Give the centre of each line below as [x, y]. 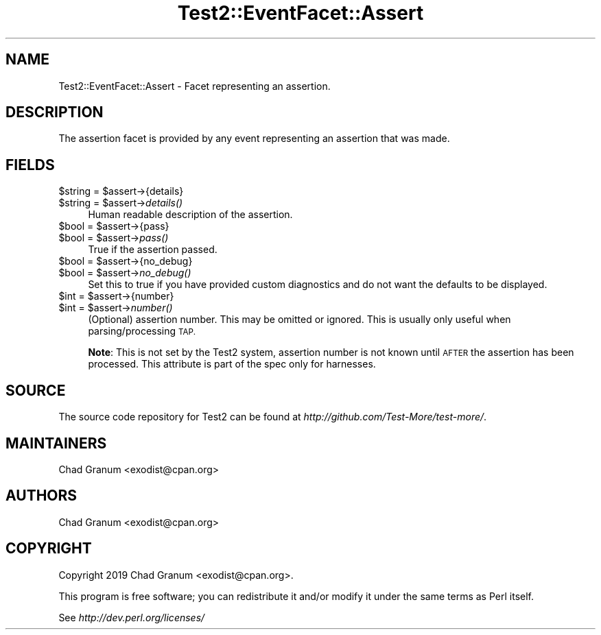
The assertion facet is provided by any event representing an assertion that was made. [254, 139]
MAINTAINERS [56, 443]
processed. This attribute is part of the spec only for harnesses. [232, 364]
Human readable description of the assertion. [190, 215]
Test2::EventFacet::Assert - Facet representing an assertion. [195, 86]
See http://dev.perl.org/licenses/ [132, 617]
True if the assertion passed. [153, 250]
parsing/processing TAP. [142, 331]
